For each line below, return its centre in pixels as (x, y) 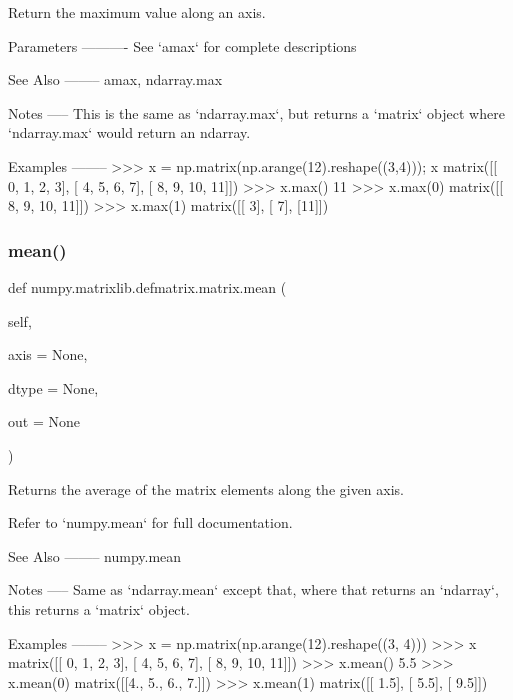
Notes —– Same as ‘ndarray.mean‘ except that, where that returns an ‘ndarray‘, (253, 589)
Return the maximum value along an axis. (137, 12)
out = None (44, 421)
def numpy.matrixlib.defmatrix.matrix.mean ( (147, 286)
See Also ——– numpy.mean (95, 555)
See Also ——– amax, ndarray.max (115, 79)
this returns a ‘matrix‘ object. (99, 608)
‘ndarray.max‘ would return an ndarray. (129, 132)
